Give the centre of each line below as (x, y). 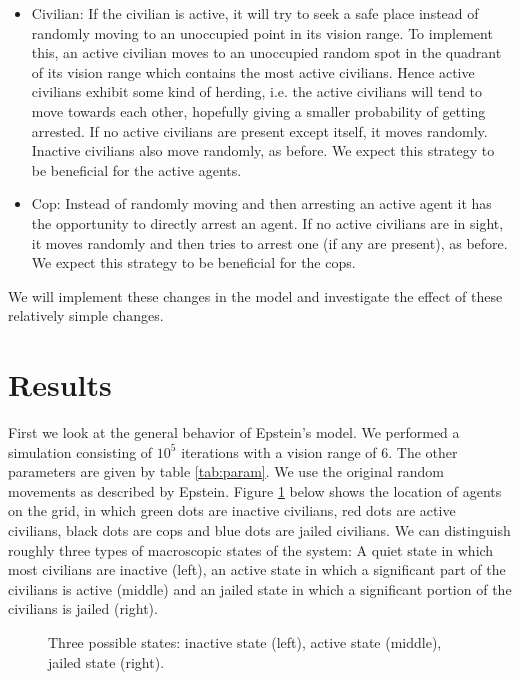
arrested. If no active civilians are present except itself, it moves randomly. (259, 130)
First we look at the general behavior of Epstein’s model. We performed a (234, 432)
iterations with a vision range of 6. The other (319, 451)
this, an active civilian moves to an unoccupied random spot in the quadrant (266, 52)
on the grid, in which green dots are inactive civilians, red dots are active (232, 510)
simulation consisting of (80, 451)
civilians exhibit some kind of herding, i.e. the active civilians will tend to (257, 91)
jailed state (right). (106, 661)
